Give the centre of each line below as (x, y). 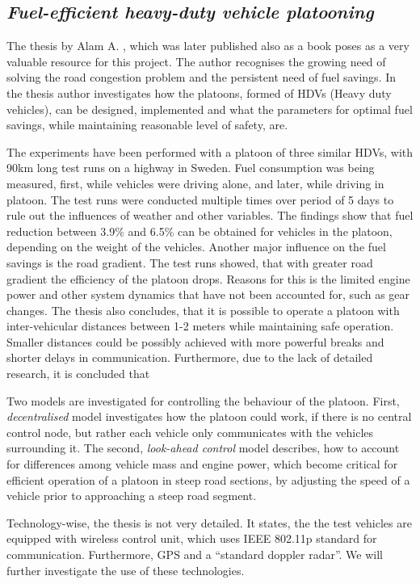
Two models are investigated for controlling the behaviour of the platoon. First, (203, 400)
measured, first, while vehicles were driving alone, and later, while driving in (195, 183)
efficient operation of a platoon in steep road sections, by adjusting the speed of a (208, 479)
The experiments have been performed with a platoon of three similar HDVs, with (210, 151)
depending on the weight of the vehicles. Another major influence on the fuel (196, 247)
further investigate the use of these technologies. (126, 570)
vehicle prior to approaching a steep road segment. (132, 496)
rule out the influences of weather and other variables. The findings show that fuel (210, 215)
